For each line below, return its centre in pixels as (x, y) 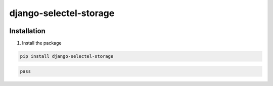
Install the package (42, 43)
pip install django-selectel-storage (67, 56)
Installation (27, 31)
